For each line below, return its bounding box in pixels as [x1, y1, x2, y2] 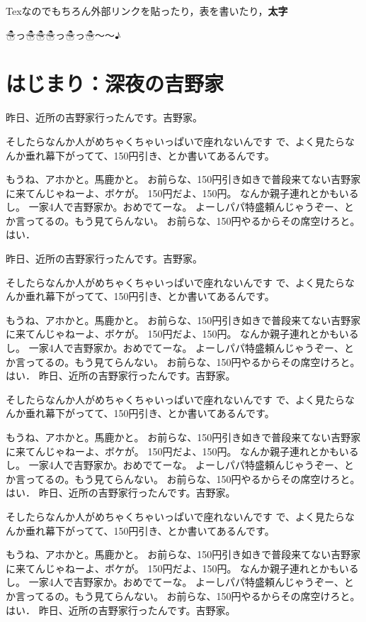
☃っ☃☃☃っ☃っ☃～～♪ [6, 27, 121, 42]
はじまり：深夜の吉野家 [6, 69, 224, 98]
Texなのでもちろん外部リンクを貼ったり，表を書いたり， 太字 [6, 4, 288, 18]
